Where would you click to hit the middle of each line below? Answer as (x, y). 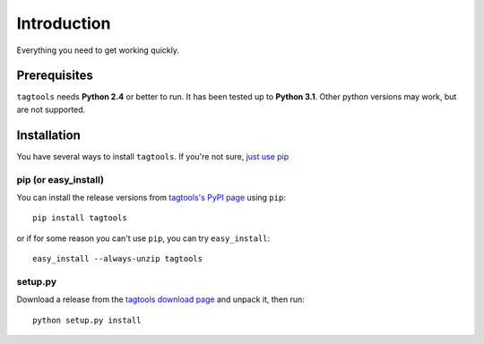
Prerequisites (55, 76)
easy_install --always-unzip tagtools (118, 259)
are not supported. (51, 109)
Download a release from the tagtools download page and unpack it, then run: (160, 299)
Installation (48, 135)
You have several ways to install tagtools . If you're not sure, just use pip (153, 156)
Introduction (64, 23)
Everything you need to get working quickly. (98, 50)
